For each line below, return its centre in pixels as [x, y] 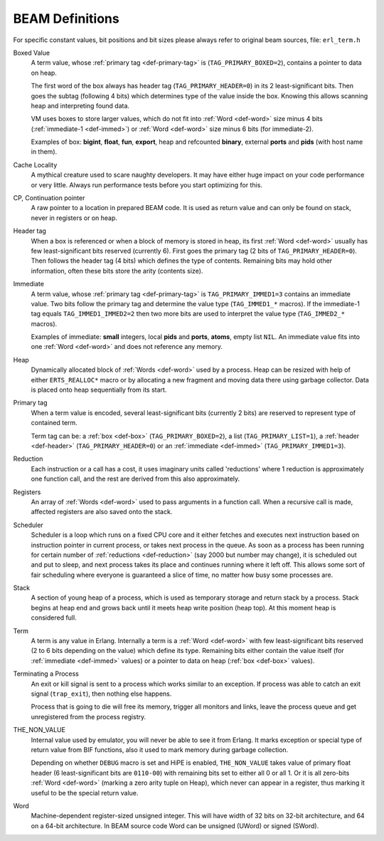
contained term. [54, 423]
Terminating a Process [46, 674]
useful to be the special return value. [85, 793]
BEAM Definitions [66, 19]
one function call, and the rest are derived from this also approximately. [135, 479]
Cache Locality [35, 164]
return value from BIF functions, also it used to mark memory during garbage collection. [160, 749]
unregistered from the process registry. [89, 716]
